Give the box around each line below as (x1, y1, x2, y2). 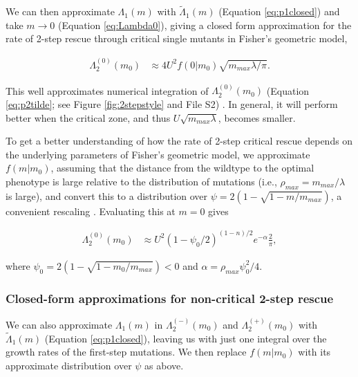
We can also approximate (6, 317, 113, 331)
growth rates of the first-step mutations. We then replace (6, 344, 247, 359)
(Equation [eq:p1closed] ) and (218, 4, 340, 19)
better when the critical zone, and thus (6, 110, 171, 125)
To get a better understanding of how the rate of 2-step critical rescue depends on (6, 134, 353, 148)
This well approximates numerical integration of (6, 83, 209, 98)
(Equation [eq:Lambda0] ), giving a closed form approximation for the (58, 17, 352, 32)
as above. (144, 358, 184, 372)
